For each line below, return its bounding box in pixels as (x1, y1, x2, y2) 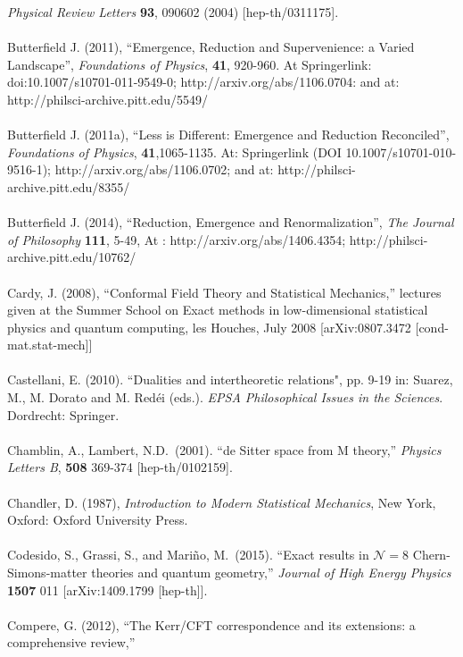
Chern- (412, 545, 451, 564)
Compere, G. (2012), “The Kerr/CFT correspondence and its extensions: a (7, 615, 416, 634)
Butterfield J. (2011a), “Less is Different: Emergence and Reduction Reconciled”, (7, 125, 450, 144)
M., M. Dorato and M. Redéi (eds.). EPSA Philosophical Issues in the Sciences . (7, 388, 443, 407)
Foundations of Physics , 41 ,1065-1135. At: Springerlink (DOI (7, 142, 342, 161)
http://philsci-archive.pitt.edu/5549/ (7, 89, 208, 108)
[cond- (415, 317, 449, 336)
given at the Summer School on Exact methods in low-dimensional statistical (7, 300, 428, 319)
